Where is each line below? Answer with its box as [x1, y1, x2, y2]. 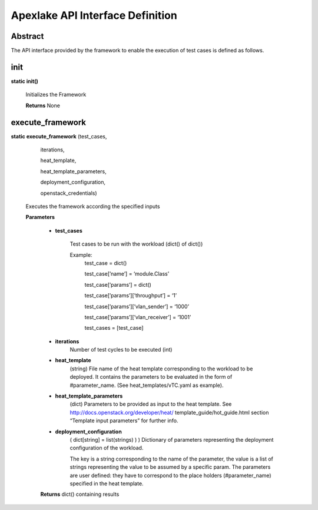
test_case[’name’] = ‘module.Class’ [84, 270, 170, 277]
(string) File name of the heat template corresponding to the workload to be [69, 365, 253, 372]
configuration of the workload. [69, 445, 144, 452]
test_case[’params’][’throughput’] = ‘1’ [84, 292, 177, 299]
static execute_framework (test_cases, [11, 133, 107, 140]
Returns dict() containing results [40, 491, 120, 498]
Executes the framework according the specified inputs [25, 203, 160, 210]
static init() [11, 77, 38, 85]
